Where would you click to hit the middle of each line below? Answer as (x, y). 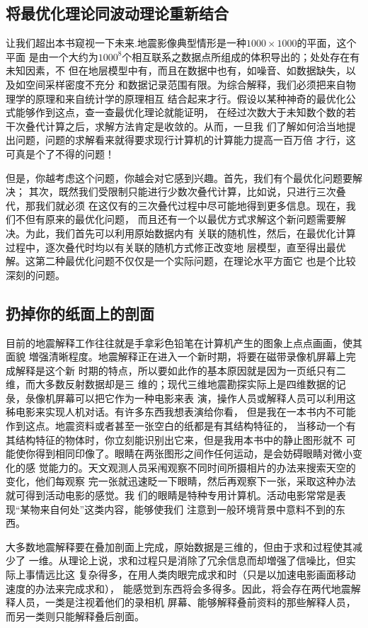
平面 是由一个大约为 (52, 56)
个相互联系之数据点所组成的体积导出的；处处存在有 (241, 56)
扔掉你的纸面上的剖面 (80, 313)
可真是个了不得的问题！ (60, 153)
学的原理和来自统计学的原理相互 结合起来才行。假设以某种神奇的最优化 (180, 98)
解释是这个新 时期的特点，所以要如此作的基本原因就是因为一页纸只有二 (180, 370)
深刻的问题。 (35, 274)
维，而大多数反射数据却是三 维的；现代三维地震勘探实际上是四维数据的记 (176, 384)
